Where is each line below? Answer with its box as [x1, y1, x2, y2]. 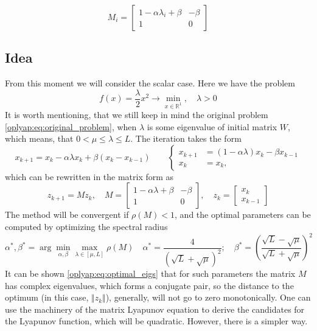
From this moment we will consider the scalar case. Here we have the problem [5, 77, 295, 89]
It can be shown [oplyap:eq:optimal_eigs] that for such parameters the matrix [5, 267, 296, 280]
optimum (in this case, [5, 291, 89, 304]
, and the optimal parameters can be [175, 208, 311, 221]
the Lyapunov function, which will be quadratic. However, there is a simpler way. [5, 315, 308, 327]
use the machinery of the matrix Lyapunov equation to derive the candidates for [5, 302, 305, 315]
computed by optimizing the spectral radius [5, 220, 168, 233]
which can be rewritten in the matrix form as [5, 170, 174, 183]
